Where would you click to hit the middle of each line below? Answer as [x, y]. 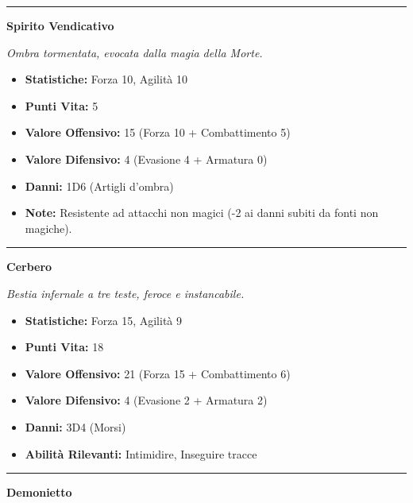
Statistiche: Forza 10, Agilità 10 [106, 79]
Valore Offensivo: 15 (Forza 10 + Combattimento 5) [158, 132]
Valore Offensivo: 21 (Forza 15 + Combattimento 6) [158, 373]
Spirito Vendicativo [60, 25]
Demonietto [39, 492]
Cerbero [29, 267]
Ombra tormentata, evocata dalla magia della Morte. [135, 52]
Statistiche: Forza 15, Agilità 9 [103, 320]
